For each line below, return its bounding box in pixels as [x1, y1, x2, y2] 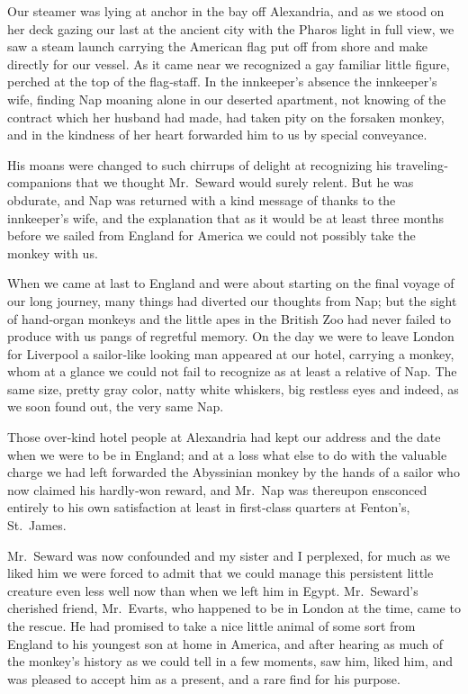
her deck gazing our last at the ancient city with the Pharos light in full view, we [7, 19, 454, 38]
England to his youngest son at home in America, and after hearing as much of [7, 634, 444, 653]
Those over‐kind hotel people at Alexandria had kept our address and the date [7, 428, 441, 446]
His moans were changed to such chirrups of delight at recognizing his [7, 155, 392, 174]
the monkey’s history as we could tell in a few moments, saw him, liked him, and [7, 652, 454, 671]
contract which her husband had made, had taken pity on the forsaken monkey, [7, 107, 445, 126]
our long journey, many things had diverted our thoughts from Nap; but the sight [7, 291, 457, 310]
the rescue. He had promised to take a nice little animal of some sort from [7, 617, 416, 635]
